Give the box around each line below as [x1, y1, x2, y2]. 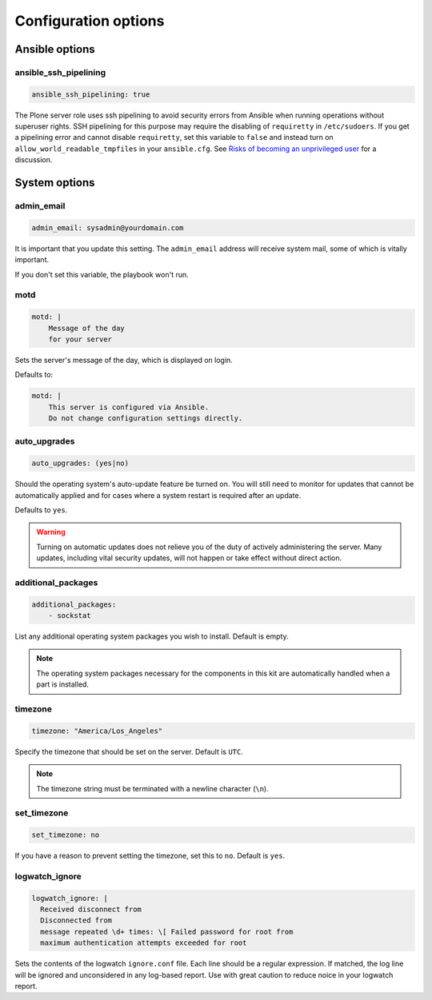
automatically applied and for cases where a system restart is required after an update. [14, 490, 302, 500]
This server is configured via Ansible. [48, 402, 210, 412]
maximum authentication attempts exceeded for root [40, 938, 247, 947]
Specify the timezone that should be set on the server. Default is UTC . [14, 747, 244, 756]
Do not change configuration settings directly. [48, 414, 243, 423]
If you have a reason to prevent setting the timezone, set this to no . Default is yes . [14, 851, 286, 861]
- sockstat [48, 612, 91, 620]
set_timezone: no [31, 831, 100, 839]
